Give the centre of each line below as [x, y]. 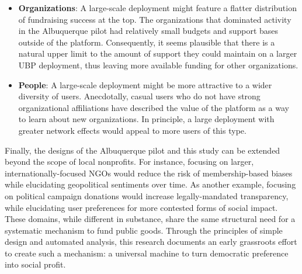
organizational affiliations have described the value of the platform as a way [154, 107]
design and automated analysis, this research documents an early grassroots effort [151, 242]
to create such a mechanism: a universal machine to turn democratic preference [147, 253]
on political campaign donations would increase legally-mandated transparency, [147, 195]
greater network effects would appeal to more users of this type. [132, 130]
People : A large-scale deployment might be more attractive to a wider [145, 84]
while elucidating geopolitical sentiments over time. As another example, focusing [150, 184]
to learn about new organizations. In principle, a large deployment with [146, 119]
